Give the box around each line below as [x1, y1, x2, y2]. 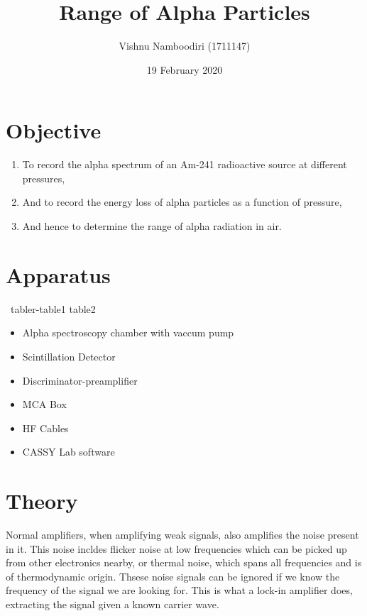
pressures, [22, 170, 65, 185]
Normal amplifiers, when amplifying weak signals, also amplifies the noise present [6, 527, 359, 542]
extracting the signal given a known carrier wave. [6, 597, 219, 611]
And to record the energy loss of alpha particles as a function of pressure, [22, 194, 342, 209]
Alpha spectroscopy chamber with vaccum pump [22, 325, 234, 340]
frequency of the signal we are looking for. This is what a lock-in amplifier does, [6, 583, 353, 598]
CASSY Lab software [22, 444, 115, 459]
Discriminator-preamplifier [22, 373, 138, 387]
